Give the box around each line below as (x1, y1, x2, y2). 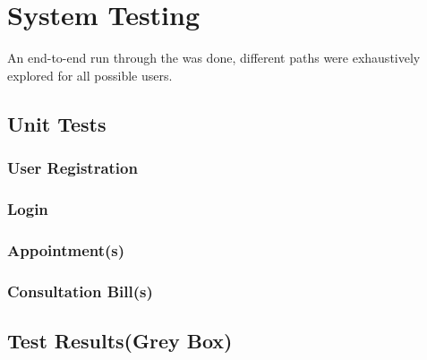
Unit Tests (7, 109, 107, 137)
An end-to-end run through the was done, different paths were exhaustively (7, 48, 421, 67)
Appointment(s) (7, 238, 125, 261)
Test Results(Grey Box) (7, 326, 233, 354)
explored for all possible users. (7, 65, 173, 84)
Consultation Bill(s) (7, 279, 153, 302)
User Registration (7, 157, 138, 179)
